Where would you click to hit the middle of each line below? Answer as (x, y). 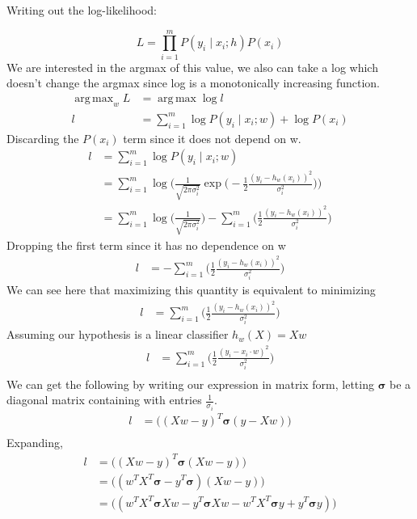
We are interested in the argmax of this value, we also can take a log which (192, 67)
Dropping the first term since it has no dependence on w (146, 245)
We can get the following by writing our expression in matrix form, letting (190, 384)
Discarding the (43, 138)
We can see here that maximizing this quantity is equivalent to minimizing (191, 289)
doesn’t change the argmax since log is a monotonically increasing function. (193, 83)
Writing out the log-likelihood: (82, 10)
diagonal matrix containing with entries (104, 400)
